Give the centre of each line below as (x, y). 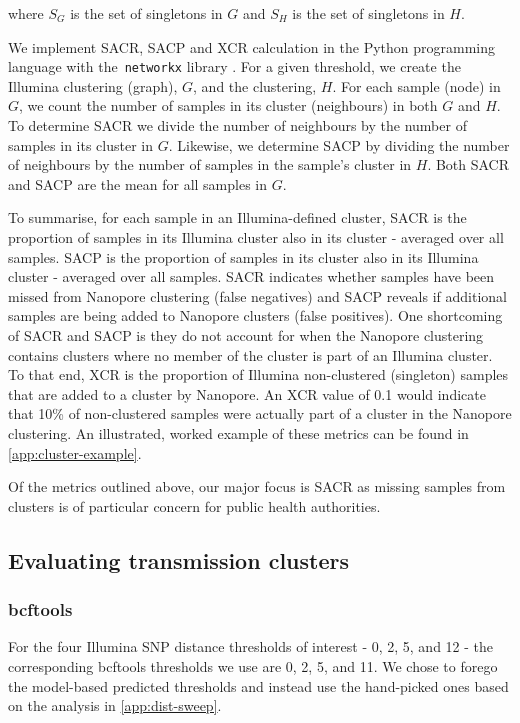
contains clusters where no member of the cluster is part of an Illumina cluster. (250, 354)
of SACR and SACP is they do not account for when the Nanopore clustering (246, 334)
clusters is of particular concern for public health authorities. (194, 505)
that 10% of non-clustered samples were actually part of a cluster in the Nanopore (260, 413)
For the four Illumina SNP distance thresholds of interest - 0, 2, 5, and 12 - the (251, 646)
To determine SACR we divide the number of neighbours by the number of (237, 125)
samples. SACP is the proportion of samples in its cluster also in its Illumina (243, 256)
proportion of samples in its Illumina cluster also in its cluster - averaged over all (256, 237)
